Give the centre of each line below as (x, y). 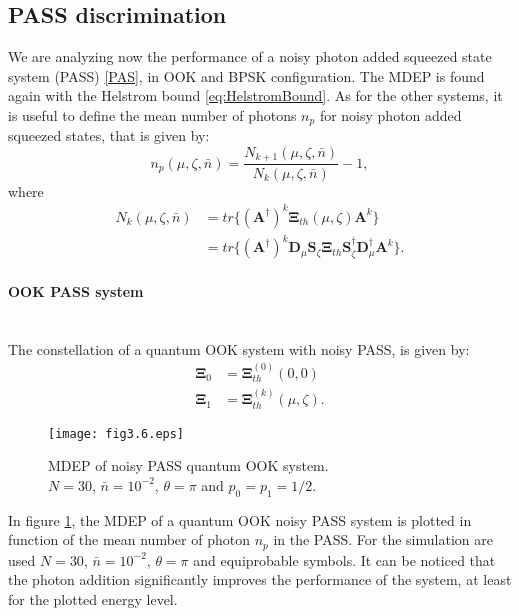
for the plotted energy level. (93, 598)
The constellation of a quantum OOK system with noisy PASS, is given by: (239, 348)
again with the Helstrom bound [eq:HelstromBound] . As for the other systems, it (255, 95)
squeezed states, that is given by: (109, 135)
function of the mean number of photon (129, 539)
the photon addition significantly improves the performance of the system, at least (260, 579)
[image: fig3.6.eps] (116, 433)
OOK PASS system (76, 290)
